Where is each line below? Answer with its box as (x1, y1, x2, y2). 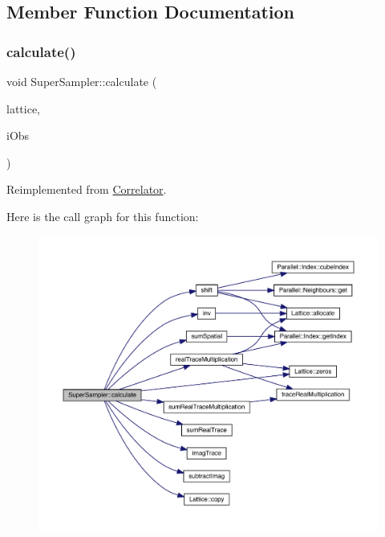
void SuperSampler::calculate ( (6, 73, 157, 89)
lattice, (6, 100, 40, 117)
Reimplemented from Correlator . (6, 181, 167, 198)
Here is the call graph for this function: (6, 207, 199, 224)
